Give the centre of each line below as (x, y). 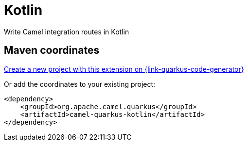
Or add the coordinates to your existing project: (80, 84)
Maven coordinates (52, 50)
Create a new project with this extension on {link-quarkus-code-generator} (124, 69)
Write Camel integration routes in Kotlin (67, 32)
